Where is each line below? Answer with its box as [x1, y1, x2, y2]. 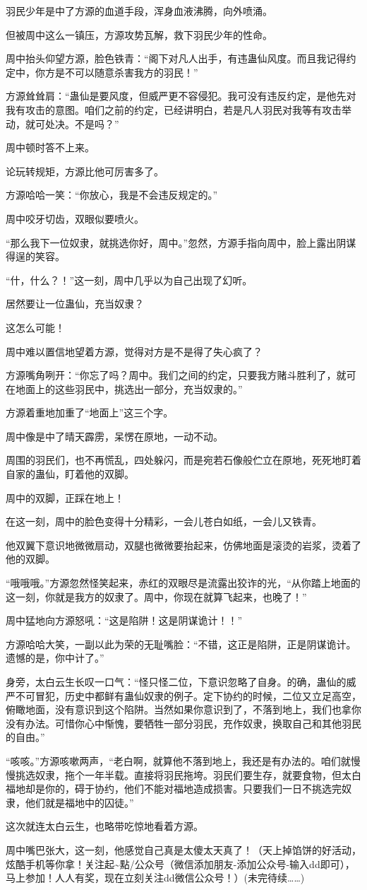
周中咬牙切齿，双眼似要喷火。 [6, 211, 144, 226]
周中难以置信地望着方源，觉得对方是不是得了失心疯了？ [6, 344, 263, 358]
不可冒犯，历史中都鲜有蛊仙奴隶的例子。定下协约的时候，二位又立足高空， [15, 688, 361, 703]
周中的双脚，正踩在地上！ [6, 490, 124, 505]
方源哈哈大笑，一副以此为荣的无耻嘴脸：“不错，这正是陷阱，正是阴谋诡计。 [6, 636, 356, 651]
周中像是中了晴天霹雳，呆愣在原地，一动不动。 [6, 428, 223, 443]
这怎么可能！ [6, 320, 65, 334]
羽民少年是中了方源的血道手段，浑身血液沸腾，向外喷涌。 [6, 4, 272, 18]
